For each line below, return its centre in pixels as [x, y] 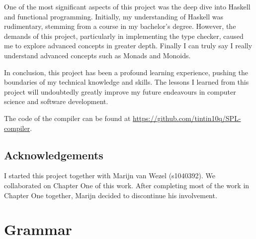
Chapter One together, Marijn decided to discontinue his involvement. [111, 195]
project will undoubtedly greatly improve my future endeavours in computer [120, 91]
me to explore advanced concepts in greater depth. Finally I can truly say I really [128, 46]
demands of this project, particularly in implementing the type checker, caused [124, 36]
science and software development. [56, 101]
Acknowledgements [54, 155]
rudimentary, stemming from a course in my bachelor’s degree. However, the [120, 26]
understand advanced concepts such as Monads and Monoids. [97, 55]
